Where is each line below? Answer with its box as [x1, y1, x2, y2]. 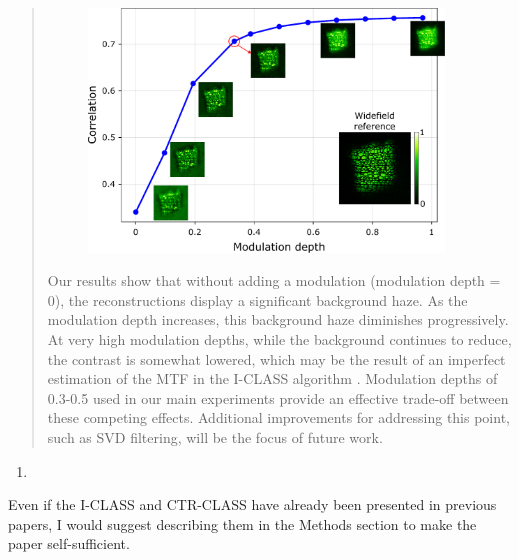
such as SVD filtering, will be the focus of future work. [47, 426, 383, 447]
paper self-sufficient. [8, 533, 130, 554]
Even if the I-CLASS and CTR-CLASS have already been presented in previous [8, 494, 497, 515]
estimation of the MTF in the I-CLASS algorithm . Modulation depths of [47, 368, 498, 389]
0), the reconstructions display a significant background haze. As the [47, 289, 468, 310]
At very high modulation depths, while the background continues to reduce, [47, 328, 512, 349]
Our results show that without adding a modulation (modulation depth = [47, 270, 501, 291]
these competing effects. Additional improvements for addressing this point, [47, 407, 510, 428]
